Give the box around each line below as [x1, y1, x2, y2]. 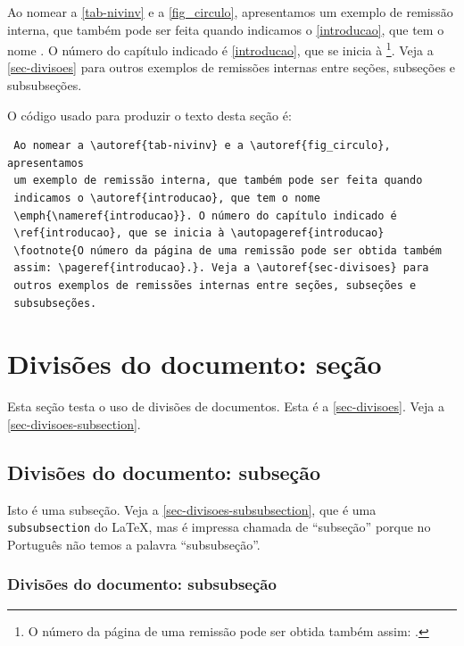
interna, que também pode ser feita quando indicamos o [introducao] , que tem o [7, 20, 444, 38]
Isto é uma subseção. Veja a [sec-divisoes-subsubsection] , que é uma [7, 500, 377, 518]
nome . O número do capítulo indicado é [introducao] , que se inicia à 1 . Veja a [7, 38, 434, 59]
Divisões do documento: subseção [7, 458, 321, 485]
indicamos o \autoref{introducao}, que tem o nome [13, 192, 320, 204]
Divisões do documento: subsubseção [7, 573, 277, 595]
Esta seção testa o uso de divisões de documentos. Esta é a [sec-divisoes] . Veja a [7, 397, 444, 416]
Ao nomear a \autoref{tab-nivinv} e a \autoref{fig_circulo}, [13, 139, 391, 153]
